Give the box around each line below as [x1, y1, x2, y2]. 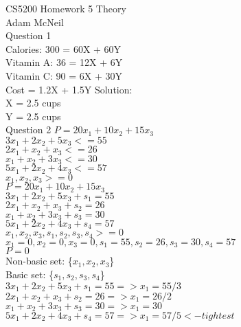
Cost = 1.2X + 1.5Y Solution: [5, 82, 133, 96]
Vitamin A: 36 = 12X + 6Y [5, 55, 123, 69]
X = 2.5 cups [5, 95, 61, 110]
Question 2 [5, 122, 51, 137]
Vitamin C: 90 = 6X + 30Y [5, 68, 122, 82]
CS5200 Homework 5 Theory [5, 1, 126, 15]
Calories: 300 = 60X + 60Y [5, 41, 122, 56]
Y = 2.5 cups [5, 109, 61, 123]
